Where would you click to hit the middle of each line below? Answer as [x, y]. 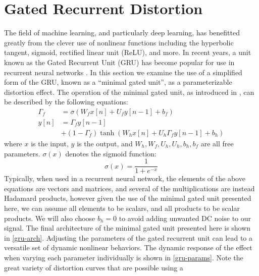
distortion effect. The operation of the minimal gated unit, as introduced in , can [129, 92]
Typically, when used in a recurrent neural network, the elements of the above [125, 178]
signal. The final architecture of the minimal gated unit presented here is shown [127, 228]
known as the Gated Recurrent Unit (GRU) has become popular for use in [119, 62]
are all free [217, 143]
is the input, [50, 143]
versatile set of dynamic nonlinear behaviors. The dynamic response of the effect [128, 247]
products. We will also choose [50, 218]
